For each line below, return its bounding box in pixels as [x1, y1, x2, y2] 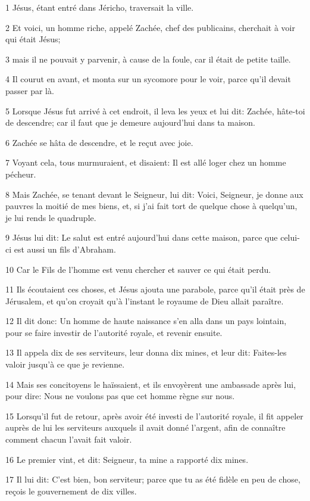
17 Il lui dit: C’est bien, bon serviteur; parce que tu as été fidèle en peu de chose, [5, 473, 300, 486]
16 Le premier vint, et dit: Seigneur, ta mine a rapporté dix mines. [5, 453, 249, 465]
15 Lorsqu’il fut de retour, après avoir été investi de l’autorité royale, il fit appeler [5, 409, 303, 422]
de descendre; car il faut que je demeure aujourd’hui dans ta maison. [5, 116, 256, 129]
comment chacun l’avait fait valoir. [5, 433, 132, 446]
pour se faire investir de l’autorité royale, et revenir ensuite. [5, 326, 223, 338]
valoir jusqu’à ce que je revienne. [5, 358, 125, 371]
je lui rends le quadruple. [5, 211, 96, 223]
